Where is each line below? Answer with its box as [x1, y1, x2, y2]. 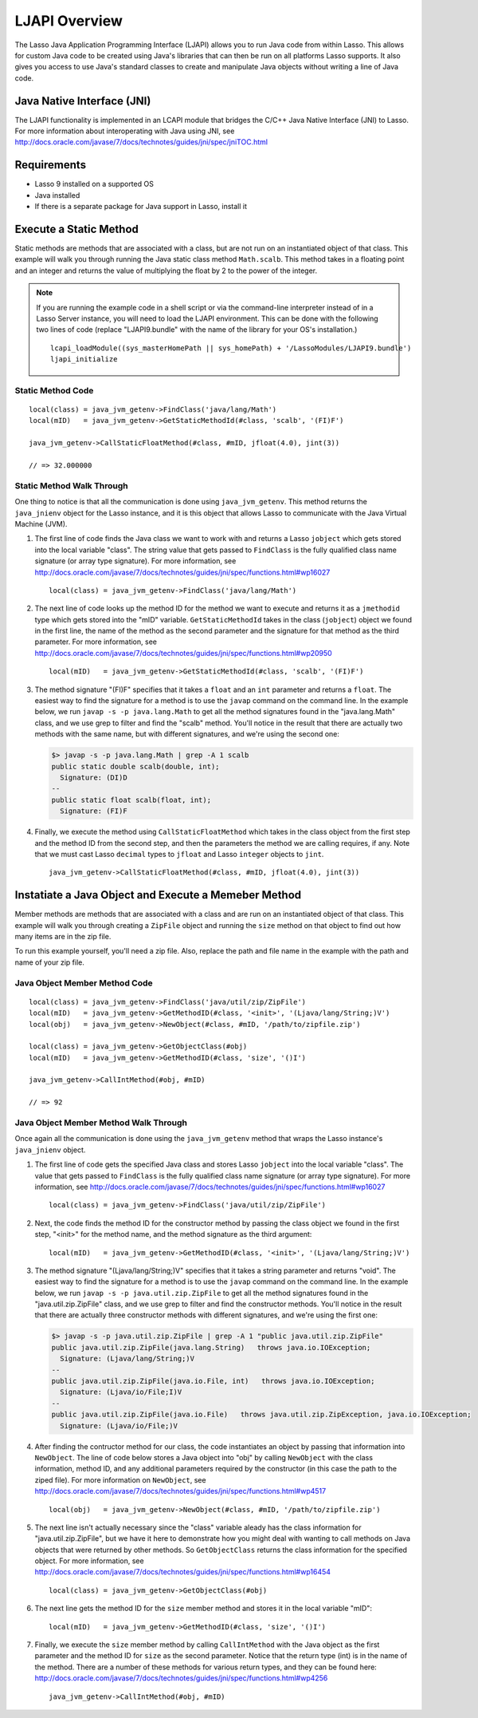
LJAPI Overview [14, 12, 123, 30]
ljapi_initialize [50, 355, 118, 364]
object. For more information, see [34, 1556, 144, 1566]
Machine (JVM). [14, 519, 68, 528]
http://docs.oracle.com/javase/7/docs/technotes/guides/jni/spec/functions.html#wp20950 [34, 648, 332, 658]
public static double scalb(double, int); [51, 762, 220, 771]
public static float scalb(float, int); [51, 795, 211, 804]
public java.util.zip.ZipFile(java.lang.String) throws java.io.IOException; [51, 1343, 371, 1352]
